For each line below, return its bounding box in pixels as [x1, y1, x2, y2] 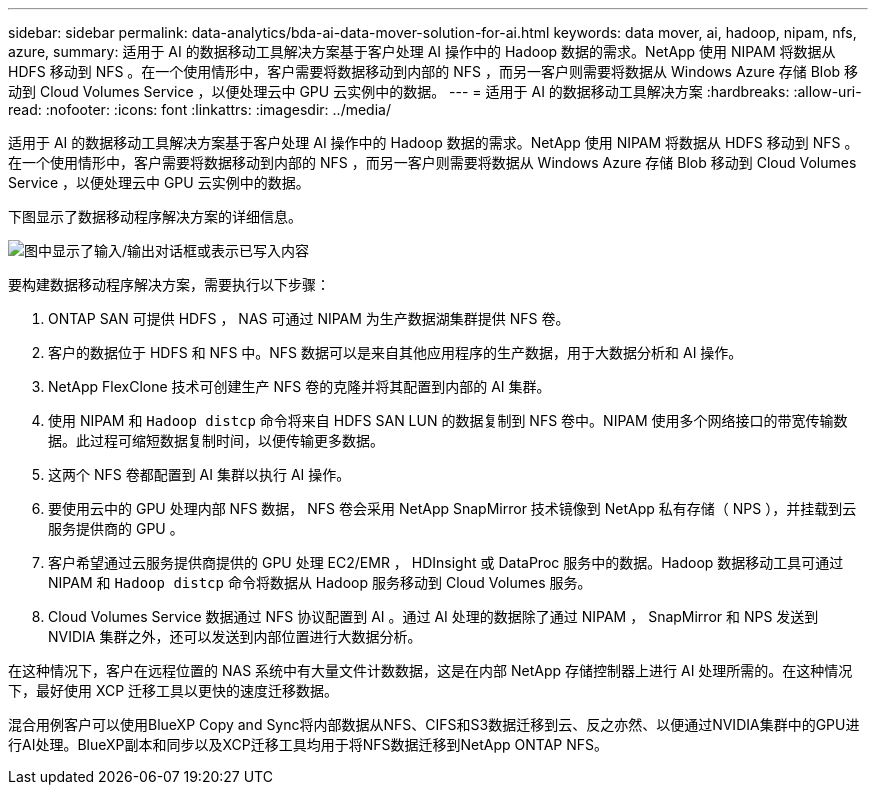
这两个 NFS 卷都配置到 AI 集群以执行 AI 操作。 [48, 466, 351, 483]
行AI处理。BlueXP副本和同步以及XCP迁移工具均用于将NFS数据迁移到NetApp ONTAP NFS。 [8, 736, 609, 753]
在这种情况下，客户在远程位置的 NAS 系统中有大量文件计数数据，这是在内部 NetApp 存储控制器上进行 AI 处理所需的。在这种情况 [8, 662, 853, 679]
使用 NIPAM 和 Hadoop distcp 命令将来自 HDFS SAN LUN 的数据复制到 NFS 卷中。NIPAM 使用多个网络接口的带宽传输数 [48, 412, 848, 429]
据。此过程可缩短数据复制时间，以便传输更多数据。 [48, 432, 384, 449]
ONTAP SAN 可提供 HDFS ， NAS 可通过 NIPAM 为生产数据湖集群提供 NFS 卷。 [48, 310, 570, 327]
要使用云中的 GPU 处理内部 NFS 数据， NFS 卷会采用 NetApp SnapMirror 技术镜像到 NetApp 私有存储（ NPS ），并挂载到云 [48, 500, 857, 517]
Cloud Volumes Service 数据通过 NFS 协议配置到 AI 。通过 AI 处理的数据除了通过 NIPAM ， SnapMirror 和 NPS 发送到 [48, 608, 819, 625]
